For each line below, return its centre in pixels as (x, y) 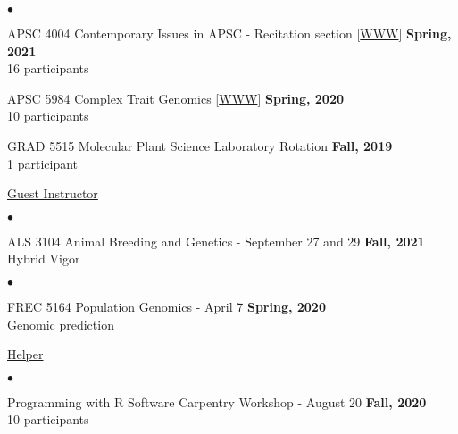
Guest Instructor (53, 193)
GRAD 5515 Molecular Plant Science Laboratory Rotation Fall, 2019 (200, 145)
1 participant (43, 163)
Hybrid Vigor (44, 259)
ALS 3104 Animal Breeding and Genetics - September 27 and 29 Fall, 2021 (216, 241)
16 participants (48, 68)
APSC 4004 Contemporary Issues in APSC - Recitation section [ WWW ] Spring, (229, 33)
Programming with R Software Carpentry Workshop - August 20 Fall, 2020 (217, 401)
